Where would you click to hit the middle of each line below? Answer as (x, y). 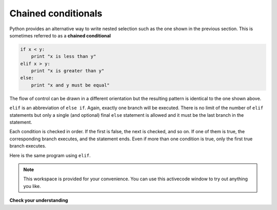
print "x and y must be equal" (70, 85)
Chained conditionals (56, 13)
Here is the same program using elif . (50, 155)
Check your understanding (39, 200)
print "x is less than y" (64, 57)
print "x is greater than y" (68, 71)
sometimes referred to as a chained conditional (60, 35)
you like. (32, 186)
